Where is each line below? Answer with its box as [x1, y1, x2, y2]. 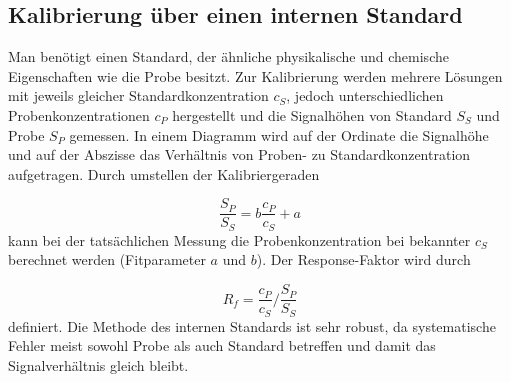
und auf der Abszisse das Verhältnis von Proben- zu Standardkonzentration [8, 144, 471, 165]
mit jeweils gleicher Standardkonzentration [8, 85, 269, 106]
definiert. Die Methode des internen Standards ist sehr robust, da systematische [8, 315, 496, 336]
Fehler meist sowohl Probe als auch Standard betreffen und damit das [8, 335, 436, 356]
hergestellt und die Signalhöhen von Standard [172, 104, 452, 125]
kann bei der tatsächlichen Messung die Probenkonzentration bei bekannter [8, 229, 471, 250]
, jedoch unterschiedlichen [286, 85, 444, 106]
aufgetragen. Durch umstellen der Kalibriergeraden [8, 163, 320, 184]
